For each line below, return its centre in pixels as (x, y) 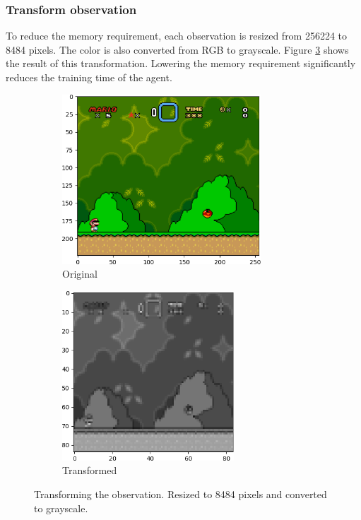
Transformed (90, 470)
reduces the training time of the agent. (89, 77)
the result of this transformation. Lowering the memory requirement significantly (181, 63)
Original (80, 274)
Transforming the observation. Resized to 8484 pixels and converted (180, 494)
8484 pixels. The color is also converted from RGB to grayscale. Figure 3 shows (177, 49)
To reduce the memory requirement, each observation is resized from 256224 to (177, 36)
